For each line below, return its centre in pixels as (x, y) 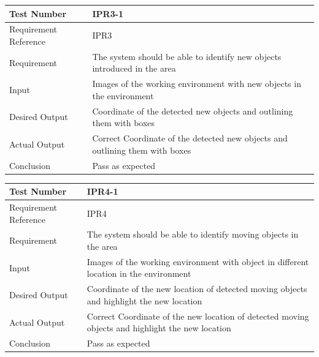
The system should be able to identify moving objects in (193, 234)
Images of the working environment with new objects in (197, 84)
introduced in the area (134, 68)
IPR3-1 (108, 13)
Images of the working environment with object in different (198, 261)
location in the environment (139, 273)
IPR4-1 (102, 191)
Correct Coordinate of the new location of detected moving (198, 316)
